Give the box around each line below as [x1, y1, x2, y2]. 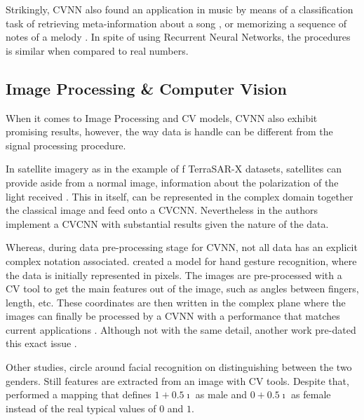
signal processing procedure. [6, 137, 126, 152]
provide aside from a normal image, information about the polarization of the [6, 175, 339, 189]
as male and [195, 387, 248, 402]
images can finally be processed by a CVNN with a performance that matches [6, 309, 340, 323]
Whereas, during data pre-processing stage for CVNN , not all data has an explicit [6, 240, 358, 255]
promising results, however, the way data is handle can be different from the [6, 124, 333, 139]
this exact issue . [6, 336, 77, 351]
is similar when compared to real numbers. [6, 43, 189, 57]
